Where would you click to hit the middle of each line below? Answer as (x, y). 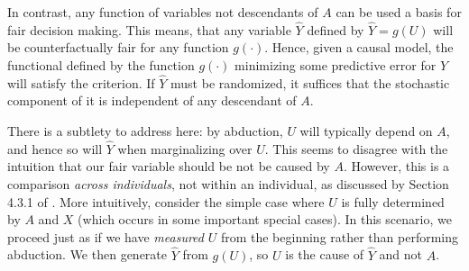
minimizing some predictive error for (336, 65)
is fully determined (393, 201)
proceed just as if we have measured (106, 236)
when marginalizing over (185, 148)
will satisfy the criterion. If (81, 82)
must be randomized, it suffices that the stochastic (310, 82)
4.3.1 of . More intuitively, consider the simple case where (166, 201)
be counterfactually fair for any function (118, 47)
